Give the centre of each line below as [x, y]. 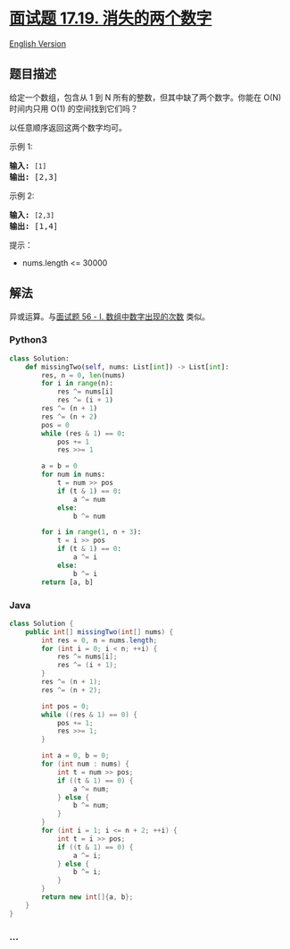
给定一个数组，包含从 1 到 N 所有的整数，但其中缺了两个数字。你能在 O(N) [145, 97]
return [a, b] [67, 582]
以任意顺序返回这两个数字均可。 [68, 127]
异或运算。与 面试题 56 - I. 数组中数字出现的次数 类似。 [109, 316]
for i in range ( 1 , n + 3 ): [91, 532]
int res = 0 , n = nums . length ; [99, 640]
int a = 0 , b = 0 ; [75, 756]
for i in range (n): [78, 384]
